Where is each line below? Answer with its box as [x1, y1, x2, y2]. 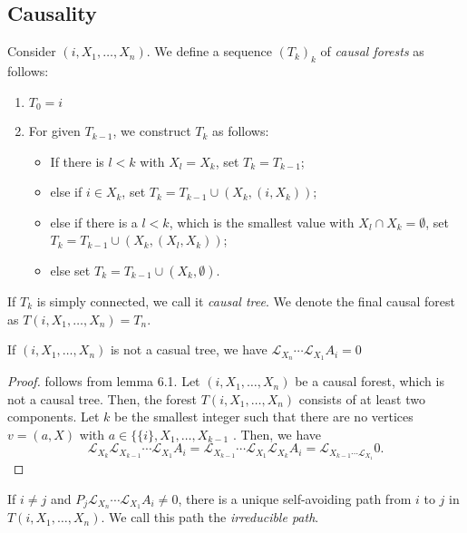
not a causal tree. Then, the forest [7, 389, 198, 408]
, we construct [112, 121, 191, 141]
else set [50, 261, 91, 280]
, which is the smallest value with [169, 212, 355, 231]
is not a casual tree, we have [110, 340, 268, 359]
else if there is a [50, 212, 138, 231]
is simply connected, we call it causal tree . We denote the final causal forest [36, 292, 456, 311]
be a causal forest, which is [295, 372, 444, 391]
